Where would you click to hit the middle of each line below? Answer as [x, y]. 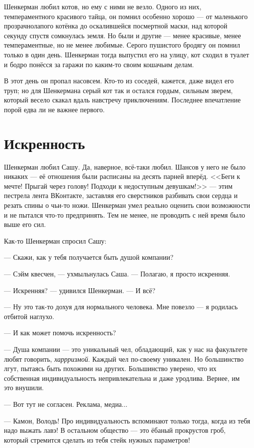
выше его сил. [25, 224]
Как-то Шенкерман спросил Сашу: [55, 240]
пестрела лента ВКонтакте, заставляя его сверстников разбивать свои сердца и [121, 195]
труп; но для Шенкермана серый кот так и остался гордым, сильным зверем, [118, 90]
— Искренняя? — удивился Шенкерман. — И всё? [80, 290]
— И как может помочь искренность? [60, 333]
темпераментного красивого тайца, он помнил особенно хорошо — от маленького [126, 16]
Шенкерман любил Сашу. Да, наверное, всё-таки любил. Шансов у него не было [125, 166]
